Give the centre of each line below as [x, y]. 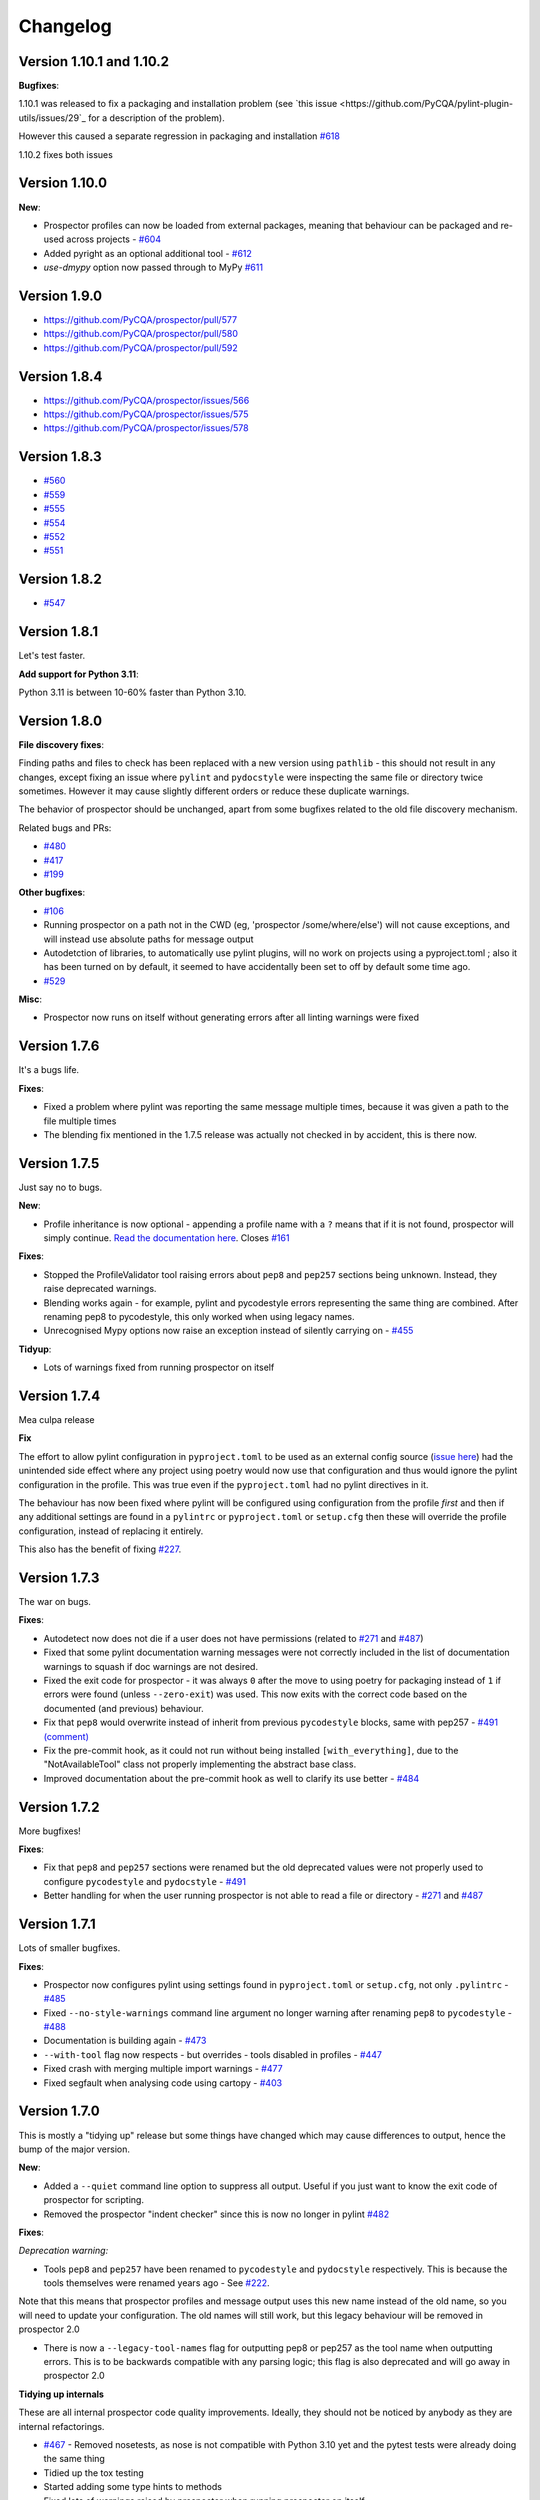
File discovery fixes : [61, 744]
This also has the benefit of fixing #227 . [100, 1549]
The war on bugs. [55, 1602]
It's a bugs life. [49, 1070]
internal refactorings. [61, 2426]
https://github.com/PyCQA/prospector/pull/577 [140, 319]
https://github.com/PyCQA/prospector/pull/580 [141, 334]
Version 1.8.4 [60, 376]
